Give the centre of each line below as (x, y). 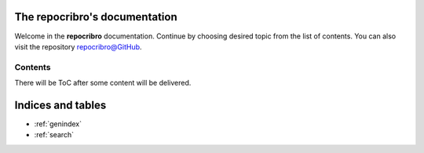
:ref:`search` (54, 135)
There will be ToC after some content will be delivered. (103, 83)
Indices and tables (60, 105)
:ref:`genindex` (58, 124)
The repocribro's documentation (96, 17)
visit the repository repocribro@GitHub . (78, 46)
